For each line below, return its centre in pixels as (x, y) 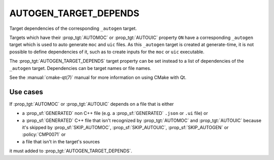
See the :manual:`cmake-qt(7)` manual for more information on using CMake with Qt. (98, 77)
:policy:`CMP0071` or (44, 135)
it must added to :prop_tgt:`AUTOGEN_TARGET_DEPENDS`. (71, 151)
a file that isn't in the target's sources (61, 141)
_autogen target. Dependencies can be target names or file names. (80, 68)
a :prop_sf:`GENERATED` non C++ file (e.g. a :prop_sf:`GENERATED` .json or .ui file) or (115, 113)
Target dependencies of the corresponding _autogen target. (73, 28)
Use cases (26, 92)
